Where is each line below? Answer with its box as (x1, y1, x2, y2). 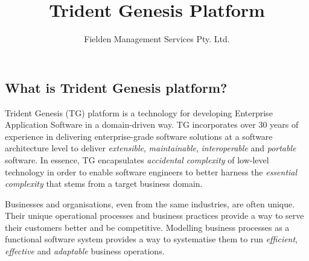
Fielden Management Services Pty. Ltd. (84, 33, 230, 45)
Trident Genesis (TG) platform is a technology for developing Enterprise (5, 106, 273, 119)
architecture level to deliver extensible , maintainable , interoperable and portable (5, 142, 296, 154)
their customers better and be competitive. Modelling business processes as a (5, 221, 290, 233)
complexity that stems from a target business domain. (5, 177, 203, 190)
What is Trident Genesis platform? (5, 78, 228, 96)
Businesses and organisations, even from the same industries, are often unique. (5, 197, 295, 210)
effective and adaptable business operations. (5, 245, 165, 257)
